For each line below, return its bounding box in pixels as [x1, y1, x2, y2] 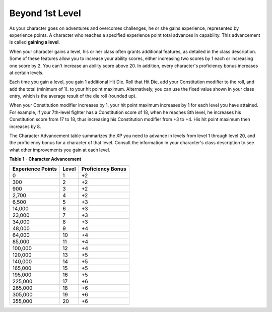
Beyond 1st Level [9, 8, 82, 19]
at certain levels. [9, 70, 44, 76]
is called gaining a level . [9, 39, 60, 45]
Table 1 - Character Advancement [9, 156, 82, 162]
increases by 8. [9, 123, 41, 130]
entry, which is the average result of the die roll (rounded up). [9, 93, 137, 99]
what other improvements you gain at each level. [9, 147, 110, 153]
